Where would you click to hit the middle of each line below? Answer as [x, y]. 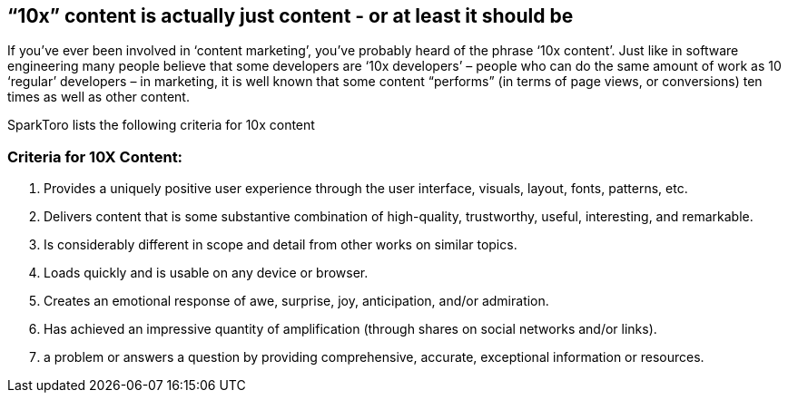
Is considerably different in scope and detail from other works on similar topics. [281, 245]
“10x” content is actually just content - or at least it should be [291, 16]
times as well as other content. [98, 97]
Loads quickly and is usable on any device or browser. [206, 273]
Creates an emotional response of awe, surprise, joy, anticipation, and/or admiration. [296, 301]
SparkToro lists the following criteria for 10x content [161, 125]
